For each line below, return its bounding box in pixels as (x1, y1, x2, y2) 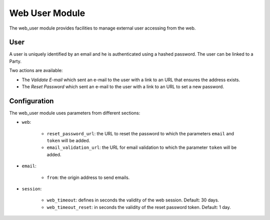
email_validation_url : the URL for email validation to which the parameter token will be (46, 144, 237, 150)
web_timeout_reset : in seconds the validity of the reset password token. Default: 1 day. (46, 204, 231, 210)
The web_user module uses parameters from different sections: (9, 110, 140, 116)
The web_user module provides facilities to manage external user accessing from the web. (9, 25, 196, 31)
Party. (9, 58, 22, 64)
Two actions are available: (9, 68, 63, 74)
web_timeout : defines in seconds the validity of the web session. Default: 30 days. (46, 197, 219, 203)
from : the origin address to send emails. (46, 174, 130, 180)
